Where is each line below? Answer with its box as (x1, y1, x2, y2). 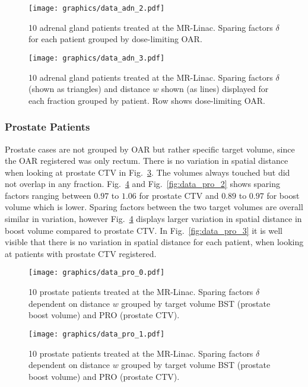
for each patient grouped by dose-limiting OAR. (28, 33, 202, 45)
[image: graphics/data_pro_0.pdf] (28, 268, 165, 277)
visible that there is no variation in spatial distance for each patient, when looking (5, 236, 304, 248)
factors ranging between (5, 189, 91, 201)
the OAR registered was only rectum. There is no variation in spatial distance (5, 154, 288, 167)
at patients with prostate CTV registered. (5, 247, 157, 259)
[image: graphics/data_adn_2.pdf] (28, 4, 165, 12)
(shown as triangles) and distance (28, 83, 150, 95)
